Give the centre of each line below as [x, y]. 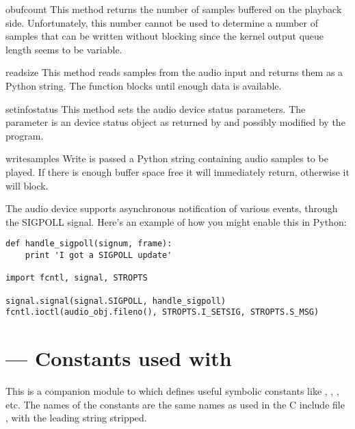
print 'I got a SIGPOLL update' [98, 255]
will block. [27, 185]
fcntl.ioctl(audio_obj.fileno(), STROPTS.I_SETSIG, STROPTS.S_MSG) [162, 312]
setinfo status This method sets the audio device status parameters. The [156, 108]
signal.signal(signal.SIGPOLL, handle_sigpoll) [116, 301]
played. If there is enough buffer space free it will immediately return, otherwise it [177, 171]
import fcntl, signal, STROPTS [77, 278]
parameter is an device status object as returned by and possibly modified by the [175, 122]
